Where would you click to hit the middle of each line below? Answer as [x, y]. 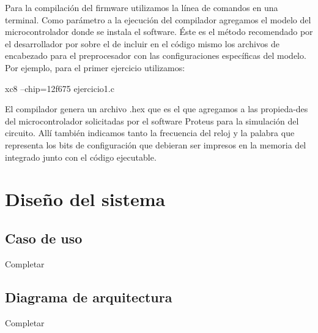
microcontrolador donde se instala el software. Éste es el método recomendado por [159, 32]
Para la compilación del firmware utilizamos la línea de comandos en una [142, 7]
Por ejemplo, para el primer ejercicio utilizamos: [95, 67]
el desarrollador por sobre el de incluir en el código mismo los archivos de [142, 43]
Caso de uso [44, 238]
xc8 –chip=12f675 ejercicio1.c [60, 88]
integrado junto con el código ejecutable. [81, 157]
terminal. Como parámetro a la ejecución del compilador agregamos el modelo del [158, 19]
